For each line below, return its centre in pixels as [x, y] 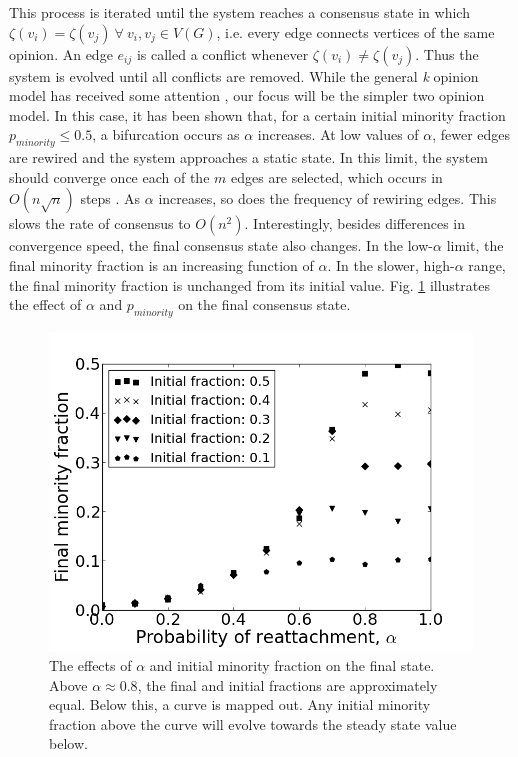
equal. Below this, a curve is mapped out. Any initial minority [240, 704]
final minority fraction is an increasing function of [161, 264]
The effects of [90, 665]
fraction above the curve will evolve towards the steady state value [253, 723]
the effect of [45, 304]
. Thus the [447, 53]
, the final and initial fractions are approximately [287, 684]
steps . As [110, 198]
